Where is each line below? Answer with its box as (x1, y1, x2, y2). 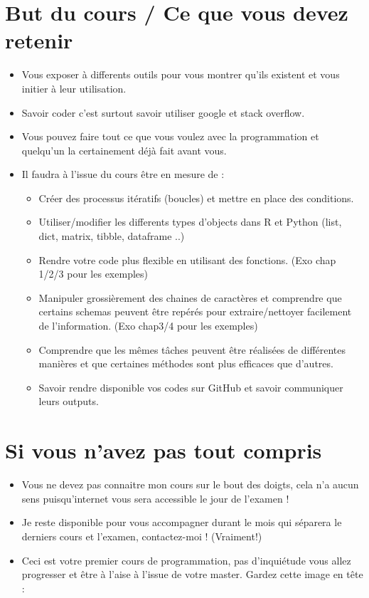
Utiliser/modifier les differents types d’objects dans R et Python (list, (38, 214, 342, 229)
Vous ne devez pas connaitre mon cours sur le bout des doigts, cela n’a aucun (21, 477, 359, 492)
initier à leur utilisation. (21, 80, 127, 95)
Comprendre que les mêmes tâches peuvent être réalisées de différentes (38, 342, 346, 357)
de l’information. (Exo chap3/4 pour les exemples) (38, 318, 258, 333)
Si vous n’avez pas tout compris (5, 436, 322, 465)
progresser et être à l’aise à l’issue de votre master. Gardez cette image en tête (21, 567, 363, 582)
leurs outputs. (38, 394, 99, 409)
